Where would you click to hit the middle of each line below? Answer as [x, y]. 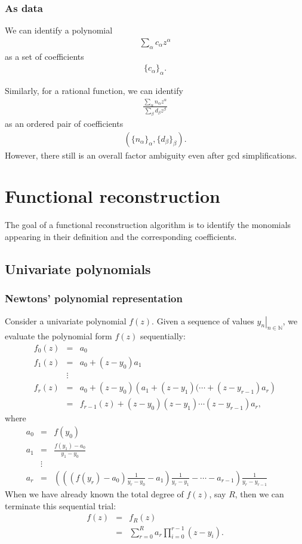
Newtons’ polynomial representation [94, 298]
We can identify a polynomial [59, 30]
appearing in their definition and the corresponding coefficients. [121, 236]
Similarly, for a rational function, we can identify [94, 91]
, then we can [259, 493]
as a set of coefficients [44, 56]
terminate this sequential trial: [61, 505]
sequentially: [163, 336]
